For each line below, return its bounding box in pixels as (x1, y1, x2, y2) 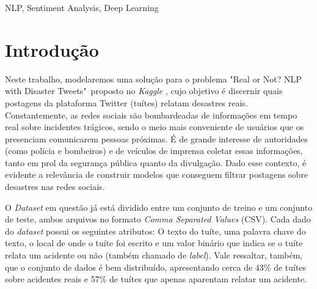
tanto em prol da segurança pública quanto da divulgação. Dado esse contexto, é (5, 156, 307, 169)
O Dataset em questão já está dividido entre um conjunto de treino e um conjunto (5, 200, 313, 213)
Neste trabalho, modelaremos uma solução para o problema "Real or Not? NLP (5, 72, 302, 85)
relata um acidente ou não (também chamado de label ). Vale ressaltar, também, (5, 249, 303, 262)
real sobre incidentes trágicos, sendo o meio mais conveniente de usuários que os (5, 120, 304, 133)
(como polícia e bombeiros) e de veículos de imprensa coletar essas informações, (5, 144, 303, 157)
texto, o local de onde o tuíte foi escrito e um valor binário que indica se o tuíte (5, 236, 303, 249)
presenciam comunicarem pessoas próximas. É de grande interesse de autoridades (5, 132, 308, 145)
